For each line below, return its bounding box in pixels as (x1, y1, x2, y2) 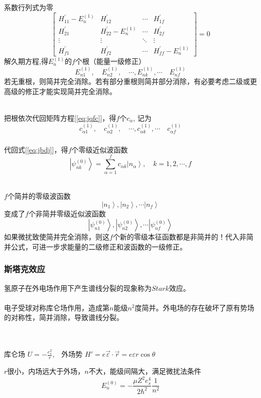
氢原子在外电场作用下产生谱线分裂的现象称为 (4, 282, 152, 293)
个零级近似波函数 (71, 144, 128, 154)
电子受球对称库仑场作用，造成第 (4, 302, 109, 312)
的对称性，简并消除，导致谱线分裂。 (4, 312, 123, 323)
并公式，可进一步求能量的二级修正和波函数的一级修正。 (4, 241, 187, 252)
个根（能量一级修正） (75, 56, 146, 66)
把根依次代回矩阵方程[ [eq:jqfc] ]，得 (4, 112, 116, 123)
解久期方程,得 (4, 56, 48, 66)
